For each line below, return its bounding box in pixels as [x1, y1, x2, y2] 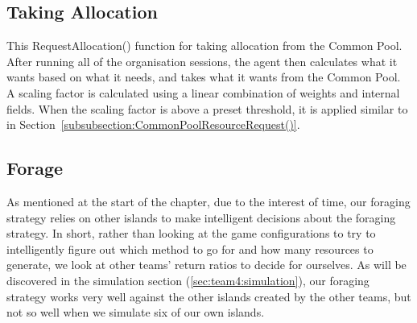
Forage [6, 155, 64, 180]
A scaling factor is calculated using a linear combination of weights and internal [6, 84, 400, 101]
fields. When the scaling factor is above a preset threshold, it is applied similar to [6, 100, 408, 117]
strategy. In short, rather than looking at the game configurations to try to [6, 225, 376, 242]
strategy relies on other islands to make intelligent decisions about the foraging [6, 209, 396, 226]
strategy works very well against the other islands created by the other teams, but [6, 288, 411, 304]
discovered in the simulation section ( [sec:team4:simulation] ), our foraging [6, 271, 370, 288]
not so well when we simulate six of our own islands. [6, 304, 265, 321]
